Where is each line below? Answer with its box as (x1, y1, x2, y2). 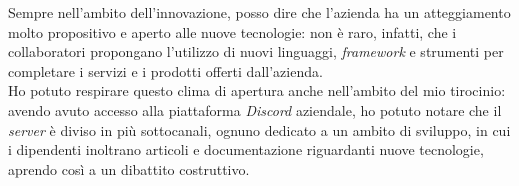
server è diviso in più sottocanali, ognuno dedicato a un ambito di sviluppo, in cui (8, 119, 511, 140)
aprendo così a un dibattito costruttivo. (8, 158, 250, 179)
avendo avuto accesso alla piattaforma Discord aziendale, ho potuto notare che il (8, 99, 502, 120)
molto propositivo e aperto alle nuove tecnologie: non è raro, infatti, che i (8, 21, 457, 42)
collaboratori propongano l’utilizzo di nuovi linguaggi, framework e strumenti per (8, 41, 504, 62)
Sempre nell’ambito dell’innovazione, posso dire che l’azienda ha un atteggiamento (8, 2, 511, 22)
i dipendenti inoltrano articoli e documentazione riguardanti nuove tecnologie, (8, 139, 484, 160)
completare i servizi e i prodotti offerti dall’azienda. (8, 60, 323, 81)
